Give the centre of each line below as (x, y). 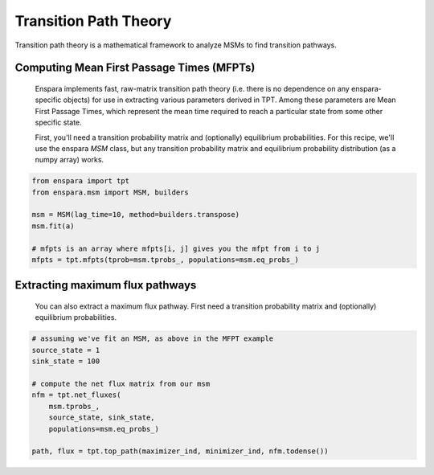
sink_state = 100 (66, 361)
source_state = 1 (66, 350)
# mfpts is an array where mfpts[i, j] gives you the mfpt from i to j (176, 248)
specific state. (58, 123)
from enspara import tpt (81, 181)
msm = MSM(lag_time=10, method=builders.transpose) (136, 215)
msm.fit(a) (53, 226)
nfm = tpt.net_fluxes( (76, 395)
